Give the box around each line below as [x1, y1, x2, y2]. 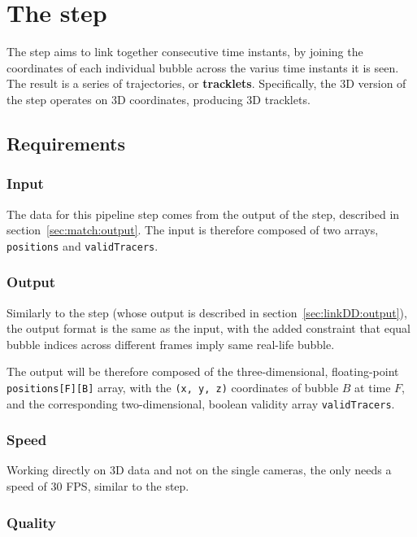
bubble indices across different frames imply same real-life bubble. [7, 335, 335, 352]
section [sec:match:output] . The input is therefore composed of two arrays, [7, 221, 379, 238]
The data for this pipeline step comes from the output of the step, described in [7, 205, 400, 222]
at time [354, 378, 391, 395]
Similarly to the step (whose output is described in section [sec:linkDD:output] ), [7, 303, 407, 321]
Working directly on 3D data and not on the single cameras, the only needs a [7, 461, 392, 478]
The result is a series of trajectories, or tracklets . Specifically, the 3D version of [7, 75, 406, 92]
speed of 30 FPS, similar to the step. [7, 478, 189, 495]
